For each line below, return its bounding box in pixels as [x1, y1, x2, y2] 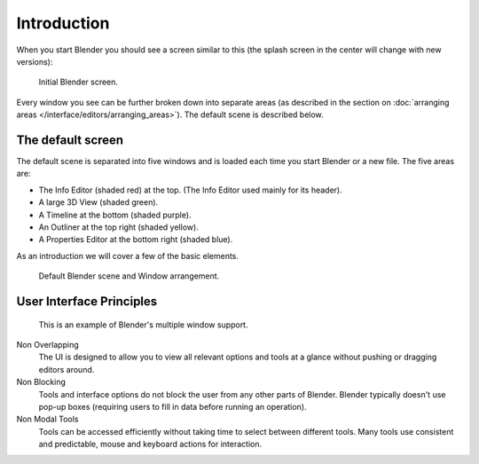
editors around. [38, 364, 95, 374]
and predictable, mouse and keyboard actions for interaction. [38, 439, 263, 450]
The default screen [16, 132, 124, 147]
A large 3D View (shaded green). [38, 197, 159, 208]
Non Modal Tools [16, 413, 79, 425]
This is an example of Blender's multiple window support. [38, 319, 248, 330]
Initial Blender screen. [38, 76, 119, 88]
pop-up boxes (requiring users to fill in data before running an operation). [38, 401, 307, 412]
